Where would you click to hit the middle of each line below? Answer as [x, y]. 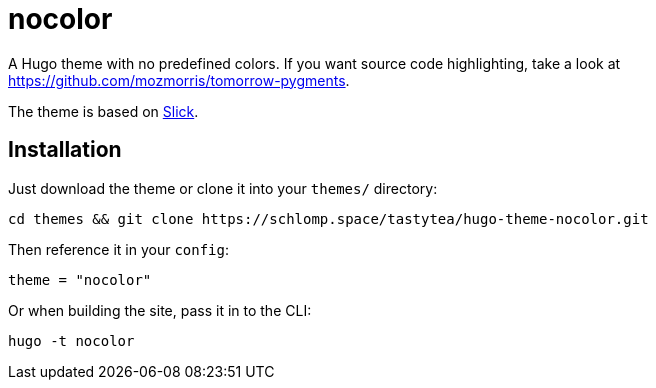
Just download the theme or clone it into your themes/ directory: [223, 188]
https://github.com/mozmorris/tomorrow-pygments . [179, 80]
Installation [65, 150]
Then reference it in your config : [118, 249]
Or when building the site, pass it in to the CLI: [160, 310]
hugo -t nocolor [71, 340]
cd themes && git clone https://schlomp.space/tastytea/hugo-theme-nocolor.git [328, 218]
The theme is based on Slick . [103, 111]
